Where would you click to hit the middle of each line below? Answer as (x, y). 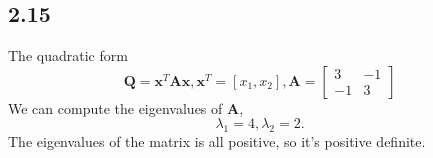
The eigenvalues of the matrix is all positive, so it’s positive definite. (217, 141)
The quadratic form (68, 55)
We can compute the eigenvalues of (115, 107)
